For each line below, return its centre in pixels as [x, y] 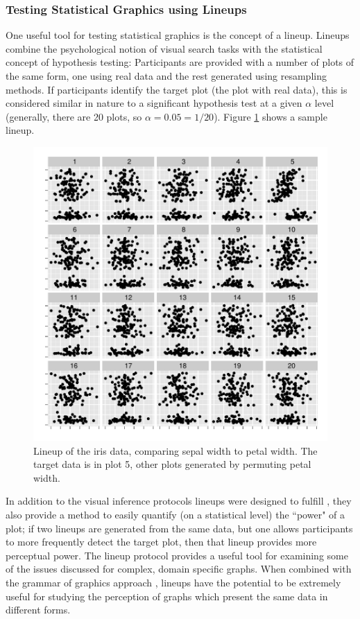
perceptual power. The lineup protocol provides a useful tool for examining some [177, 555]
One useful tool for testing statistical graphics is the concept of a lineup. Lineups [178, 35]
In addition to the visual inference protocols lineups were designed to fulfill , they [179, 501]
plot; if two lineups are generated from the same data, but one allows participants [179, 528]
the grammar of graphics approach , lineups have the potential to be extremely [173, 582]
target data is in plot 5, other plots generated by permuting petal [172, 464]
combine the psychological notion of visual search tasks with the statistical [164, 48]
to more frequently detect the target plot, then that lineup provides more [161, 542]
